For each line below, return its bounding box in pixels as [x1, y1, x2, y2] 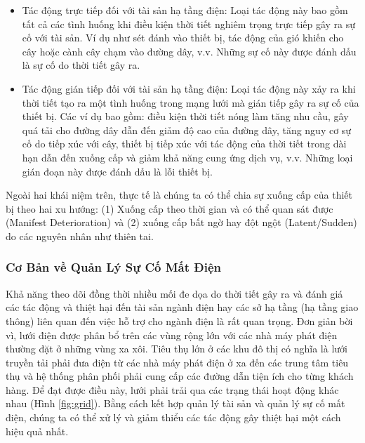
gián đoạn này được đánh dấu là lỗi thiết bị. [22, 164, 213, 178]
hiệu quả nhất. [6, 423, 69, 438]
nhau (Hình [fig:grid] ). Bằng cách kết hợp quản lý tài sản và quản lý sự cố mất [6, 396, 345, 411]
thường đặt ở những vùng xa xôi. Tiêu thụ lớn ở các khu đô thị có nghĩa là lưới [6, 341, 347, 356]
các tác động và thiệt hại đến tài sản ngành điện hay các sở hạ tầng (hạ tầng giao [6, 300, 359, 315]
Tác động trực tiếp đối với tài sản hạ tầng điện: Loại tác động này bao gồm [22, 3, 348, 17]
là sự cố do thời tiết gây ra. [22, 58, 140, 72]
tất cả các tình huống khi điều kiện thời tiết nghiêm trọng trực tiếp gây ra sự [22, 16, 356, 31]
